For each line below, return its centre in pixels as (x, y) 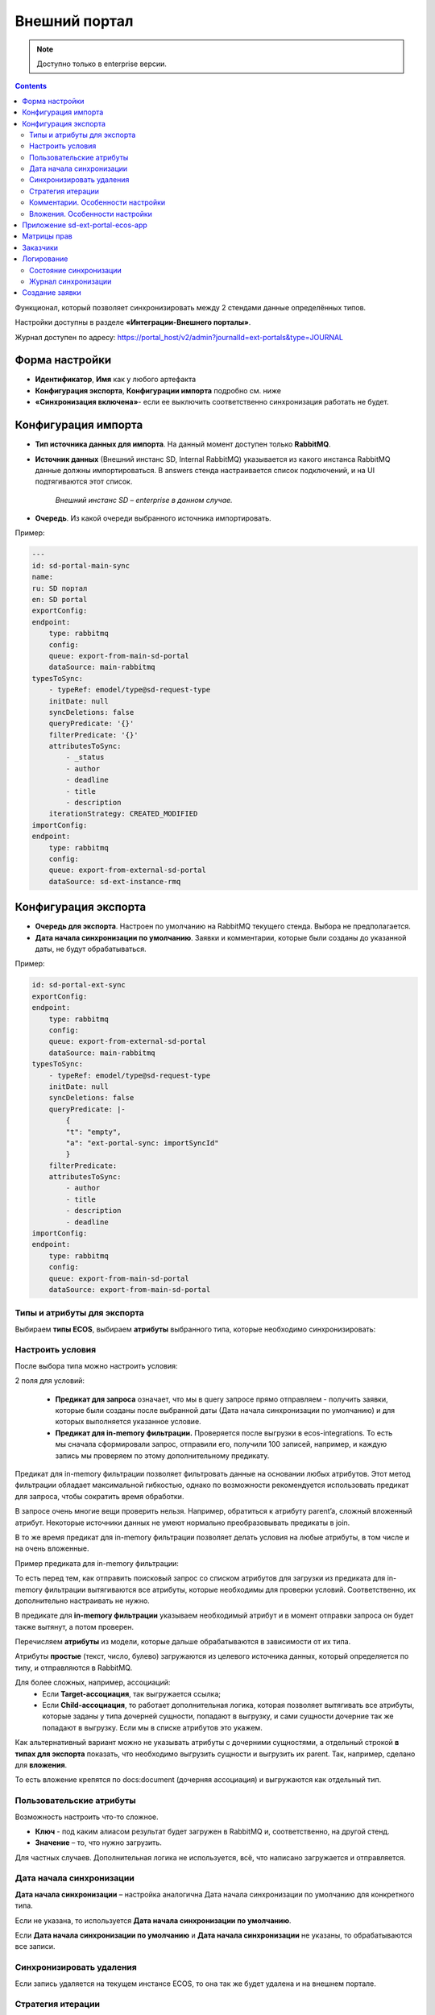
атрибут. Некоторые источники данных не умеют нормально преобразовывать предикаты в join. (182, 1523)
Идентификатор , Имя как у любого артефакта (116, 380)
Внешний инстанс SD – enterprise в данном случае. (144, 500)
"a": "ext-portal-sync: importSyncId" (142, 1143)
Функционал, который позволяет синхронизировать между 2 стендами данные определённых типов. (191, 307)
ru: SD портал (60, 588)
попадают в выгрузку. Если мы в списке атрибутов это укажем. (153, 1727)
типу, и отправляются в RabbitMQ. (74, 1668)
